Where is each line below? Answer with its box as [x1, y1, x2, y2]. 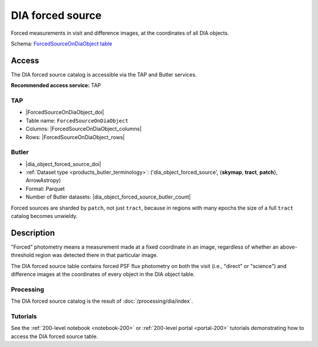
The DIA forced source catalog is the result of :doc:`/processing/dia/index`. [11, 298, 193, 305]
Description [11, 227, 55, 238]
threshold [11, 252, 35, 259]
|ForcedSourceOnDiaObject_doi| [25, 109, 104, 116]
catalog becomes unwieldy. [11, 213, 78, 220]
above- [280, 243, 297, 250]
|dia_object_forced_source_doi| [25, 160, 101, 167]
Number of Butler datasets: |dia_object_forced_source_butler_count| [25, 193, 191, 200]
